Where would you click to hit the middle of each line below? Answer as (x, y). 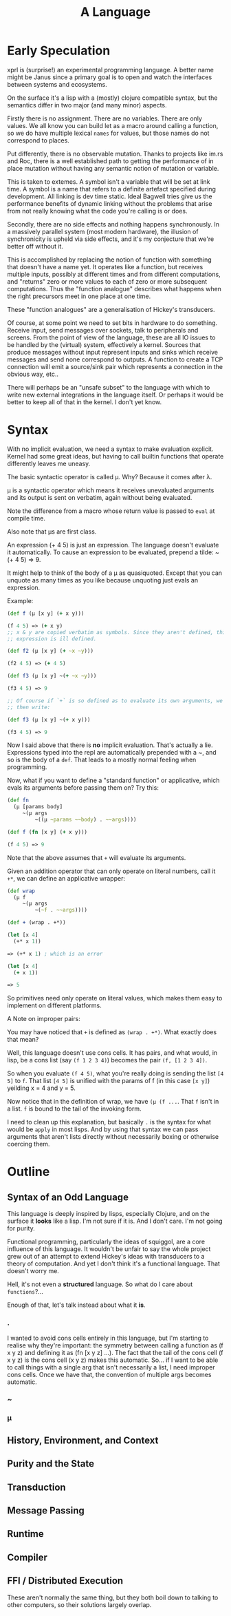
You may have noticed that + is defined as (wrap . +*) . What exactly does (112, 1032)
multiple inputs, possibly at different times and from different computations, (114, 274)
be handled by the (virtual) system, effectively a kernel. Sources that (104, 344)
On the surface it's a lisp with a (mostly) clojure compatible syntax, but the (112, 98)
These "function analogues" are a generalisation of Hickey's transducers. (111, 309)
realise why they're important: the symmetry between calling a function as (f (115, 1345)
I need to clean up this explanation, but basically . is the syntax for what (109, 1122)
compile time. (26, 518)
